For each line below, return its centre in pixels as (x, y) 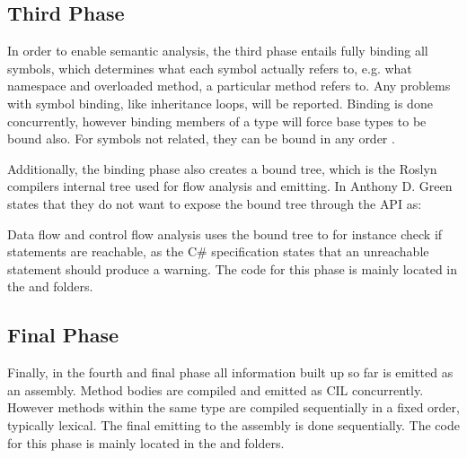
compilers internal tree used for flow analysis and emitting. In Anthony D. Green (230, 186)
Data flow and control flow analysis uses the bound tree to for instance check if (225, 233)
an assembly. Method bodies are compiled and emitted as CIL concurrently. (216, 389)
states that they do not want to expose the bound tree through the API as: (215, 203)
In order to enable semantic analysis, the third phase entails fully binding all (218, 51)
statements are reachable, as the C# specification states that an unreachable (218, 251)
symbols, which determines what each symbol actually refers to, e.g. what (210, 68)
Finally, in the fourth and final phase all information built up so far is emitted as (230, 372)
